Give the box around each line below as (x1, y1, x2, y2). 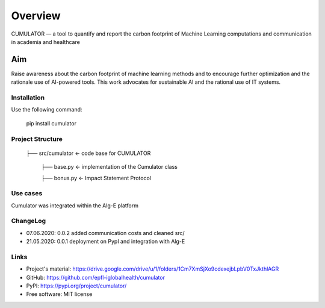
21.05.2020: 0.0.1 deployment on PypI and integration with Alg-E (26, 238, 185, 245)
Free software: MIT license (26, 291, 93, 298)
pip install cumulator (26, 119, 76, 127)
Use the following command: (11, 106, 82, 113)
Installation (11, 93, 45, 102)
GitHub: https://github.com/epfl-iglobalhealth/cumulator (26, 274, 166, 281)
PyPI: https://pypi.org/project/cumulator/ (26, 282, 127, 289)
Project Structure (11, 134, 63, 143)
